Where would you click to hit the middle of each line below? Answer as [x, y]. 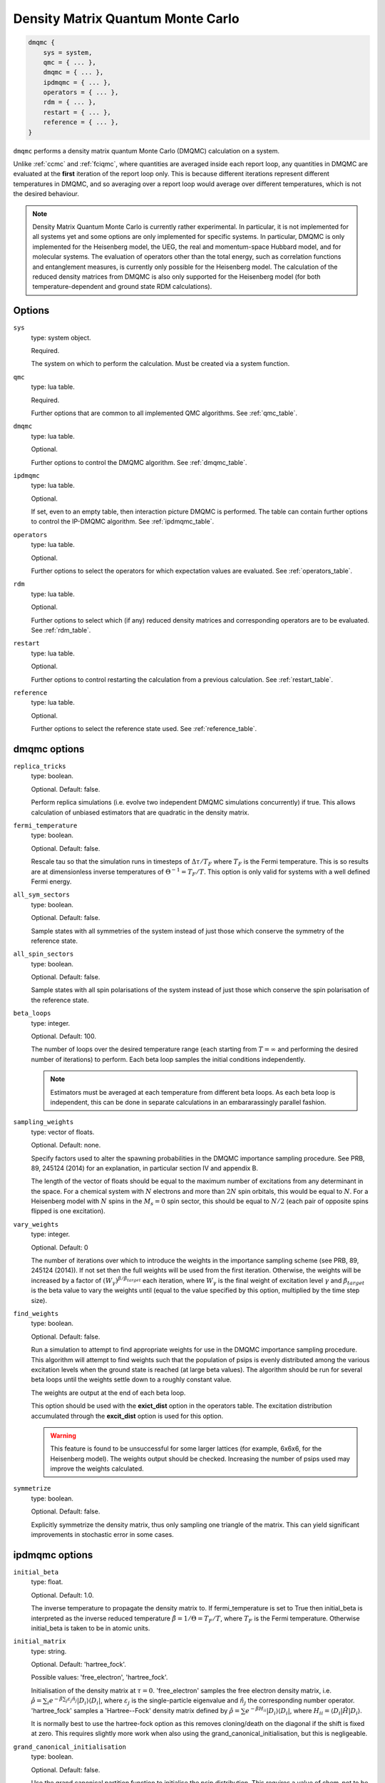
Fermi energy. [51, 882]
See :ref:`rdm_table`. [61, 630]
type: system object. [61, 337]
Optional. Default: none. [66, 1145]
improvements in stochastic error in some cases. [102, 1535]
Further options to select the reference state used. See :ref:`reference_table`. [144, 729]
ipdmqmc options [53, 1555]
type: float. [47, 1582]
